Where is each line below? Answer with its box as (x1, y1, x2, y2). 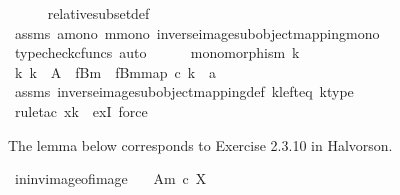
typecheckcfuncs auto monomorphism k (14, 42, 300, 63)
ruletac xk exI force (14, 100, 148, 121)
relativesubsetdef (47, 3, 150, 23)
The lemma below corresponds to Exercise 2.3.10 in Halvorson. (8, 134, 393, 155)
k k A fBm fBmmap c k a (14, 61, 217, 82)
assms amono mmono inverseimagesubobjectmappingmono (14, 22, 380, 43)
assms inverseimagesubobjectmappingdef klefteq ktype (14, 81, 354, 102)
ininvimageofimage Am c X (14, 168, 207, 189)
